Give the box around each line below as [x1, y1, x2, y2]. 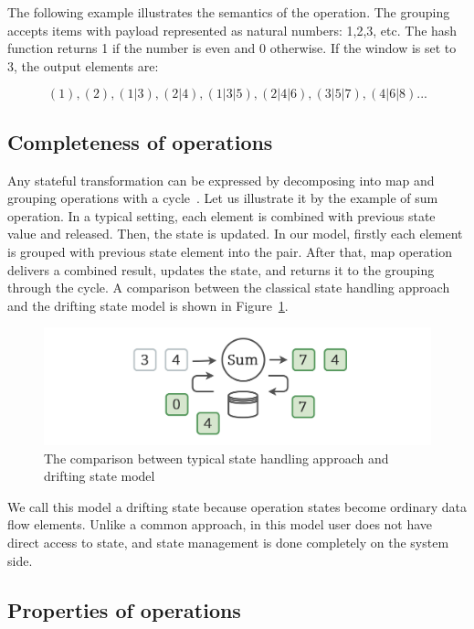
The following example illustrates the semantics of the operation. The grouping [7, 3, 450, 21]
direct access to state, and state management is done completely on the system [7, 533, 449, 552]
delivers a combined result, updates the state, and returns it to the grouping [7, 260, 435, 279]
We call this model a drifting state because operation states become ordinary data [7, 496, 467, 516]
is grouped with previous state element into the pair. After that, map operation [7, 241, 452, 261]
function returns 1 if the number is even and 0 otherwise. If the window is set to [7, 38, 457, 58]
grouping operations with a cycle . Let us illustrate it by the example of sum [7, 188, 438, 208]
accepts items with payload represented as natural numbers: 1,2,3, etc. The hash [7, 20, 458, 39]
